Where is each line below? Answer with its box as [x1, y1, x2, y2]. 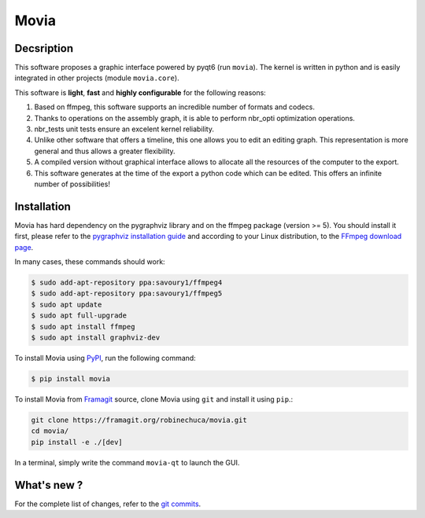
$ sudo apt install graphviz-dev [31, 332, 161, 342]
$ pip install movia [31, 374, 110, 383]
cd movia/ [31, 427, 69, 435]
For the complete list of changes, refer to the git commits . [14, 499, 201, 509]
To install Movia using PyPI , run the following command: [14, 353, 196, 362]
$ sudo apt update [31, 299, 102, 309]
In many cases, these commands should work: [14, 257, 165, 266]
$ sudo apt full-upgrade [31, 311, 128, 320]
